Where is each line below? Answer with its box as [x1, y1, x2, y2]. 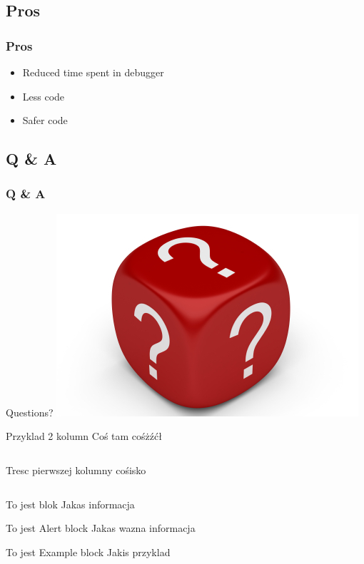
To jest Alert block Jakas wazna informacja [6, 521, 196, 535]
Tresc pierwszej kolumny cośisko [6, 462, 146, 477]
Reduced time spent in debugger [22, 65, 164, 79]
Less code [22, 88, 65, 103]
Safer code [22, 113, 68, 128]
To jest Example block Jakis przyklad [6, 544, 171, 559]
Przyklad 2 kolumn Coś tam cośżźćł [6, 429, 162, 443]
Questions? [6, 404, 54, 419]
